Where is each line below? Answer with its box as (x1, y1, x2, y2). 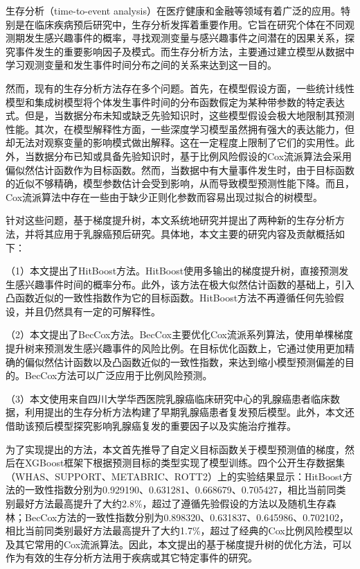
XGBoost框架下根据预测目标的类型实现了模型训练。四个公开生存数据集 (24, 455, 345, 470)
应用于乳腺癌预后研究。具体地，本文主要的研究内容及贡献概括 (53, 226, 335, 240)
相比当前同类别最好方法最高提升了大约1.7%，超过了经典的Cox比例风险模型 (6, 523, 343, 538)
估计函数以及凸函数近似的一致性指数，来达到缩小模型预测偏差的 (53, 354, 345, 369)
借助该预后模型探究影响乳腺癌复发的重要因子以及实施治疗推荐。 (6, 419, 296, 433)
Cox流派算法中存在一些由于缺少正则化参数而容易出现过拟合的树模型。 (6, 189, 323, 204)
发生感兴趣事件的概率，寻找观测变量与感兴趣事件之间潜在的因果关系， (24, 30, 345, 45)
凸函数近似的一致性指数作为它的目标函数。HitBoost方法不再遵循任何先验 (6, 290, 335, 305)
